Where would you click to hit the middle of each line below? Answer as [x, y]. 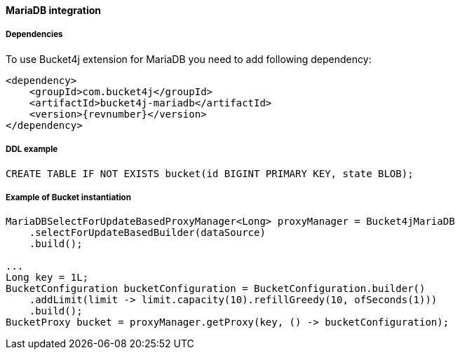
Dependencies [34, 35]
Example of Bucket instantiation [68, 197]
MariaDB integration [54, 10]
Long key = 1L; [47, 278]
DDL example [32, 149]
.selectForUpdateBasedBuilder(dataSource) [147, 233]
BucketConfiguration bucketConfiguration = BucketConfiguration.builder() [216, 289]
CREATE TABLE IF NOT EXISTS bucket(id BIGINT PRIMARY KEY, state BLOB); [210, 173]
